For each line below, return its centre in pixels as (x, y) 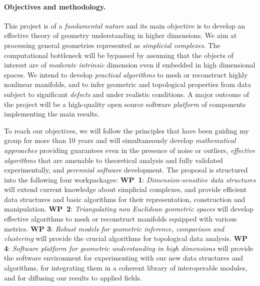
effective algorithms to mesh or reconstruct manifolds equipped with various (120, 219)
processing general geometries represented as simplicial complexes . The (112, 45)
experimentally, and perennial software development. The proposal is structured (126, 170)
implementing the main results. (52, 114)
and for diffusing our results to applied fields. (73, 277)
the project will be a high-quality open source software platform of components (125, 104)
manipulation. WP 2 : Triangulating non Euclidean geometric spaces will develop (129, 209)
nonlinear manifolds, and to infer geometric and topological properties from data (127, 84)
